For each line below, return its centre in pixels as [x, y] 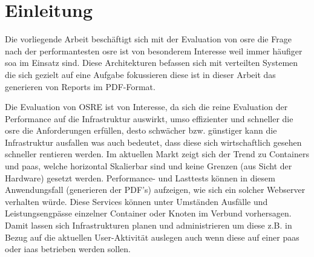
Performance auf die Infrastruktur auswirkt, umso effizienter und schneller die [149, 118]
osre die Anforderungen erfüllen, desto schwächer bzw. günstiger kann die [141, 130]
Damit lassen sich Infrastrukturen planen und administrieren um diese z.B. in [149, 225]
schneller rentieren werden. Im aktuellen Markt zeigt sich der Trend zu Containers [157, 154]
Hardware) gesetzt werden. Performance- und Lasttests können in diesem [140, 177]
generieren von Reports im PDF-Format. [80, 86]
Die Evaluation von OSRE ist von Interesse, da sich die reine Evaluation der [146, 107]
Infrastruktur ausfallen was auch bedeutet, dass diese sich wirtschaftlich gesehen [153, 142]
